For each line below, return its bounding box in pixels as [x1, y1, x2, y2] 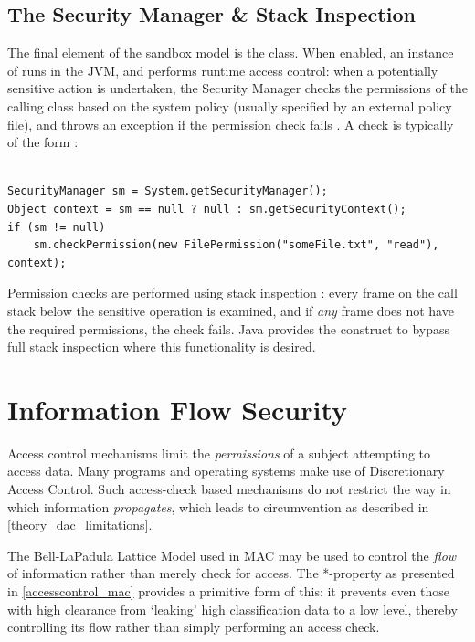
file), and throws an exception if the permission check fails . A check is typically [7, 114, 454, 133]
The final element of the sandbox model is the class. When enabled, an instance [7, 43, 454, 62]
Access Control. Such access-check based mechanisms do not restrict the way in [7, 479, 451, 499]
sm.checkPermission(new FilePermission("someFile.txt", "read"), [33, 238, 439, 252]
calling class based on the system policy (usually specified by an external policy [7, 96, 452, 115]
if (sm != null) [7, 220, 106, 234]
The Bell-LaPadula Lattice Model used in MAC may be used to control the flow [7, 545, 457, 564]
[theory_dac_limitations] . [7, 515, 153, 534]
